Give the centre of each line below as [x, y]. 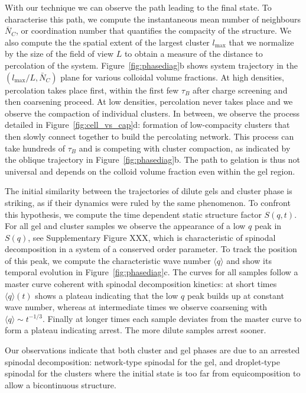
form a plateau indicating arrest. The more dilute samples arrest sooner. [136, 330]
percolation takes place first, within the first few [92, 90]
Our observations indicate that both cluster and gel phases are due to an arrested [152, 350]
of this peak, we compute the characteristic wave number [108, 260]
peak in [268, 226]
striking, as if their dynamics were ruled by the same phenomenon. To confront [148, 202]
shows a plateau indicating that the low [107, 295]
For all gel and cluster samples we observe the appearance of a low [125, 226]
